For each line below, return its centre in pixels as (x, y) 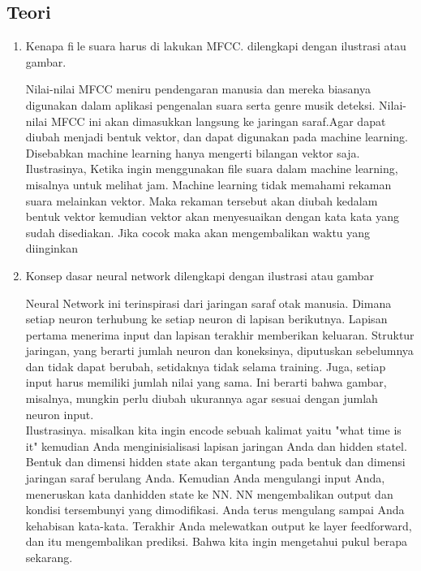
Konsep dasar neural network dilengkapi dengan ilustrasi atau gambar (200, 275)
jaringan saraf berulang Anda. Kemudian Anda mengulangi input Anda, (205, 478)
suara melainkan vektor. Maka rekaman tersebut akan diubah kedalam (202, 200)
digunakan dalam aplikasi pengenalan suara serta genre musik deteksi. (200, 104)
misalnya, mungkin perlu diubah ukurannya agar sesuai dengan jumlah (202, 398)
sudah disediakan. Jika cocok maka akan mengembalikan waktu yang (198, 232)
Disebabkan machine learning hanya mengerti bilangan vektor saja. (193, 152)
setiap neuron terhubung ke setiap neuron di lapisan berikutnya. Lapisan (206, 319)
